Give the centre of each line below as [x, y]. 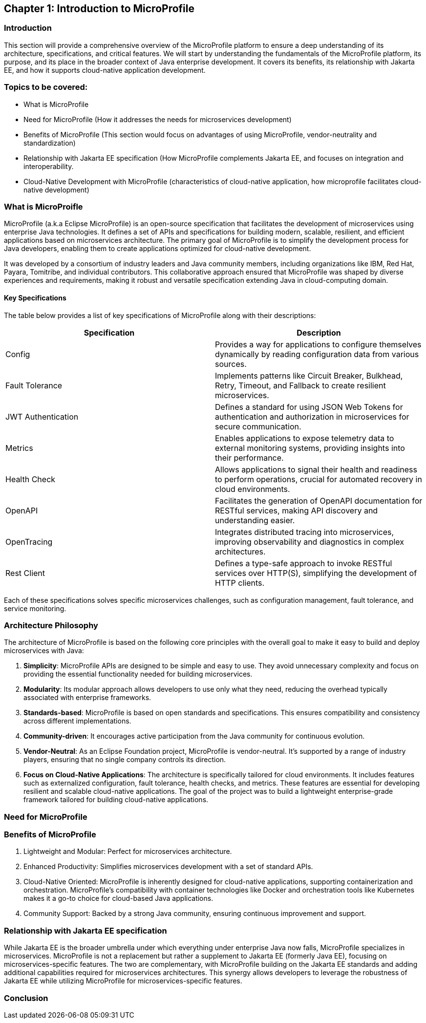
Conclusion [26, 998]
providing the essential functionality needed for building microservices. [138, 674]
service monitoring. [35, 608]
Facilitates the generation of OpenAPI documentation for [319, 501]
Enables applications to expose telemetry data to [305, 438]
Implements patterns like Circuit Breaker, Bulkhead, [309, 375]
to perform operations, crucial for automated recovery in [319, 479]
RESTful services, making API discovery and [297, 510]
